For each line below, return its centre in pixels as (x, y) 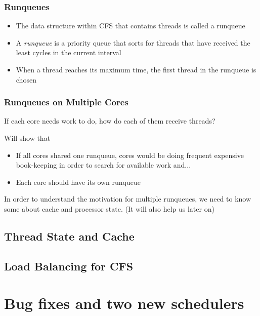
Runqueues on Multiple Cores (66, 102)
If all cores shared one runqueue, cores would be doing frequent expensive (130, 155)
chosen (26, 79)
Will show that (27, 138)
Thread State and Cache (69, 236)
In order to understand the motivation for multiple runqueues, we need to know (128, 199)
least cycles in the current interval (69, 52)
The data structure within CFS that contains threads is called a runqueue (131, 26)
